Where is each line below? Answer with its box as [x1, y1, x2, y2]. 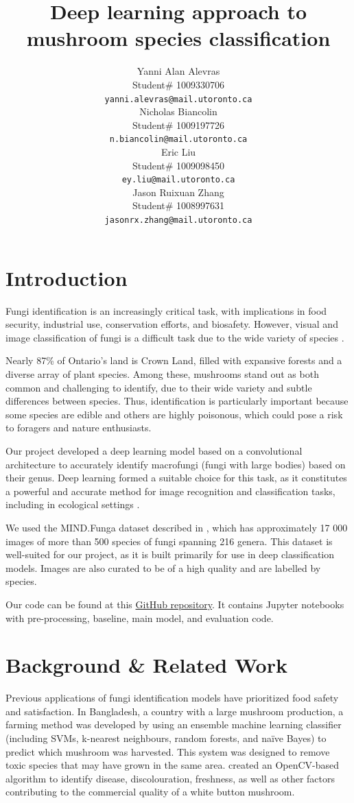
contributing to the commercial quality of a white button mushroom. [5, 784, 295, 799]
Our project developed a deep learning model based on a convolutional [5, 443, 303, 457]
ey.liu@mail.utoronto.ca [121, 175, 235, 185]
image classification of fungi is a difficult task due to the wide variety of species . [5, 330, 344, 344]
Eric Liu [161, 145, 196, 158]
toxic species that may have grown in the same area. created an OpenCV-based [5, 758, 340, 772]
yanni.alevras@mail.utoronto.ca [104, 94, 252, 104]
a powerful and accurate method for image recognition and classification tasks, [5, 483, 335, 498]
